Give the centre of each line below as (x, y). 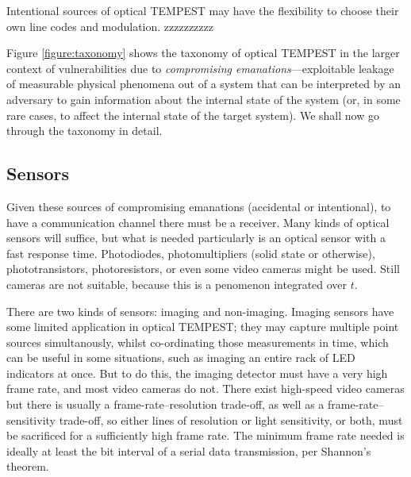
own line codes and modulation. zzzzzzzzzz (110, 26)
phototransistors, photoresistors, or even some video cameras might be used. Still (203, 269)
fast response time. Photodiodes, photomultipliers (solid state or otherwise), (191, 253)
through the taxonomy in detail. (85, 131)
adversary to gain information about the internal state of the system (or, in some (204, 99)
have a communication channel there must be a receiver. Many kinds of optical (198, 222)
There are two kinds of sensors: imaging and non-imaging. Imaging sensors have (200, 311)
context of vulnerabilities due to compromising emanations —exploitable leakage (200, 68)
